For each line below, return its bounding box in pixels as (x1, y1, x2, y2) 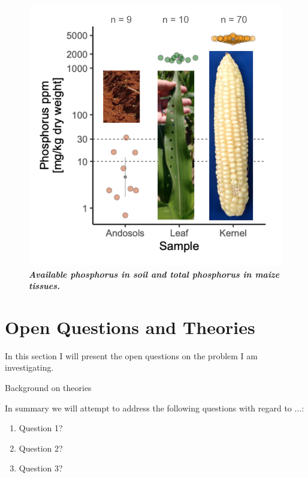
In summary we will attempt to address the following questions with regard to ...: (5, 401, 304, 414)
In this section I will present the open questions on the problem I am (5, 349, 258, 362)
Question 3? (19, 462, 63, 474)
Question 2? (19, 441, 63, 454)
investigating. (5, 361, 54, 374)
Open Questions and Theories (5, 314, 255, 339)
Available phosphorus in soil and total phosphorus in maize (29, 267, 280, 280)
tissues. (29, 279, 60, 292)
